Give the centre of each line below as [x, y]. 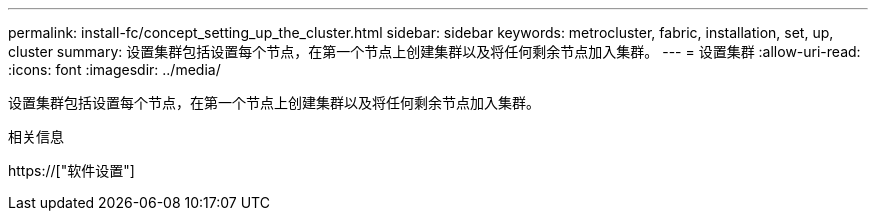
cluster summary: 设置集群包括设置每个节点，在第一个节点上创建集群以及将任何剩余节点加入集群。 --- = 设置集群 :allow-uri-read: [434, 51]
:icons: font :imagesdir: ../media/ [114, 69]
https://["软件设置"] [71, 170]
